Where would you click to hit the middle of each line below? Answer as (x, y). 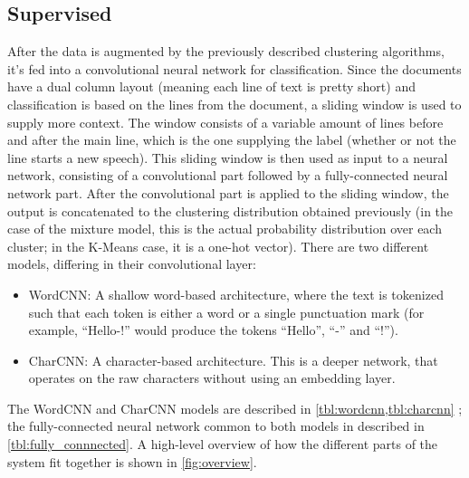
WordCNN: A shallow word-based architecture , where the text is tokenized (236, 294)
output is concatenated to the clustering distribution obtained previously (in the (230, 210)
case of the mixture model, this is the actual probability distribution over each (225, 229)
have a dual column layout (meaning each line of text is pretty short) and (211, 86)
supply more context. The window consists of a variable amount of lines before (225, 122)
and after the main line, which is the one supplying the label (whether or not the (232, 140)
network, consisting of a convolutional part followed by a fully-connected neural (228, 175)
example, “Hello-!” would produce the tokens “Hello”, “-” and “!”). (213, 330)
